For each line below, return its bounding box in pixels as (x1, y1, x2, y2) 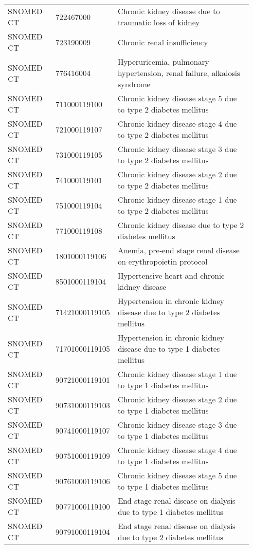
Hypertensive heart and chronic (117, 270, 225, 281)
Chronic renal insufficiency (117, 36, 208, 48)
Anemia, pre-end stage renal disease (117, 245, 240, 256)
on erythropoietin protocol (117, 256, 208, 267)
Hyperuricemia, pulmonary (117, 56, 209, 67)
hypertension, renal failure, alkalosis (117, 67, 240, 78)
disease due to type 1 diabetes (117, 343, 220, 354)
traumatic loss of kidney (117, 17, 200, 28)
